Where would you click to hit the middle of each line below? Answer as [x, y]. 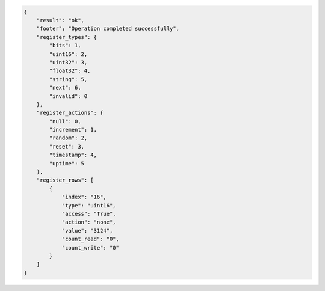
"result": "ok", [60, 20]
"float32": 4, [70, 71]
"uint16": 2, [68, 54]
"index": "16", [84, 197]
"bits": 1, [65, 46]
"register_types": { [67, 37]
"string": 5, [68, 79]
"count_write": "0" [91, 247]
